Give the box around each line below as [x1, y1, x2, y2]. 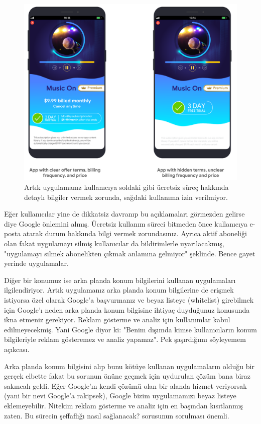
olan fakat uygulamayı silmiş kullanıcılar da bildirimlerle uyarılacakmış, [4, 238, 224, 249]
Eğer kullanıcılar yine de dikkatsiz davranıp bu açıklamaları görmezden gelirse [4, 208, 245, 219]
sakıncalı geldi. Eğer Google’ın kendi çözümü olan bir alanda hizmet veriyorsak [4, 380, 247, 391]
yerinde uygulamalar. [4, 258, 69, 268]
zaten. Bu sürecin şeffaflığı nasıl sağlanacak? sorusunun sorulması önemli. [4, 410, 229, 420]
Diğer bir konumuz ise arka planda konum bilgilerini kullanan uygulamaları [4, 274, 236, 285]
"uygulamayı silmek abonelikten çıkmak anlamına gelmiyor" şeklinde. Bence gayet [4, 248, 255, 258]
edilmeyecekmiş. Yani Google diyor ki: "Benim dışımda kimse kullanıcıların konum [4, 324, 257, 334]
